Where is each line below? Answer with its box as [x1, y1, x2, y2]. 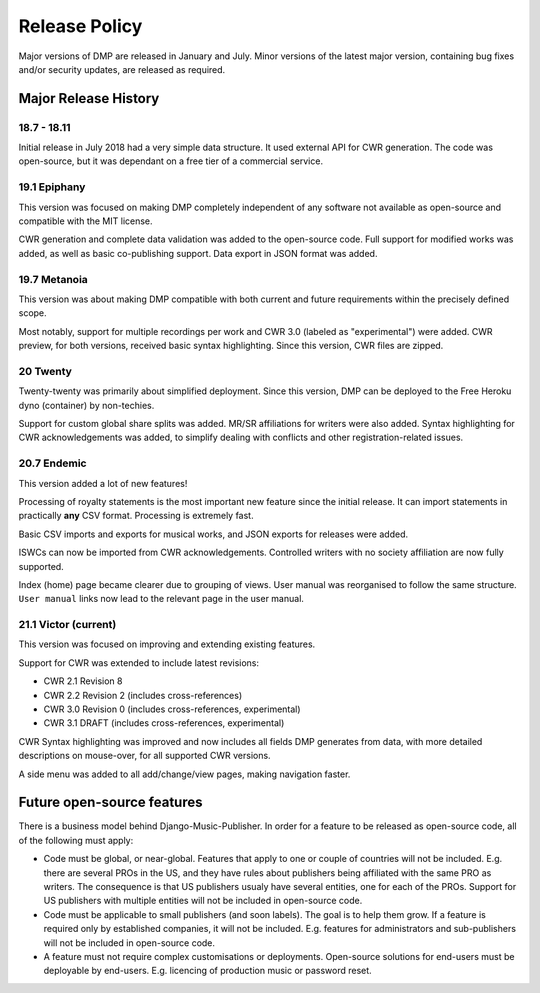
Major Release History [18, 90, 160, 107]
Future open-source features [18, 794, 203, 811]
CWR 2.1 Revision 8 [43, 675, 123, 687]
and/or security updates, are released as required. [18, 63, 226, 75]
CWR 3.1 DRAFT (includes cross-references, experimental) [43, 717, 285, 729]
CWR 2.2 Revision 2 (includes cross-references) [43, 689, 243, 701]
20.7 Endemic [18, 456, 87, 470]
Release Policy [18, 15, 143, 37]
